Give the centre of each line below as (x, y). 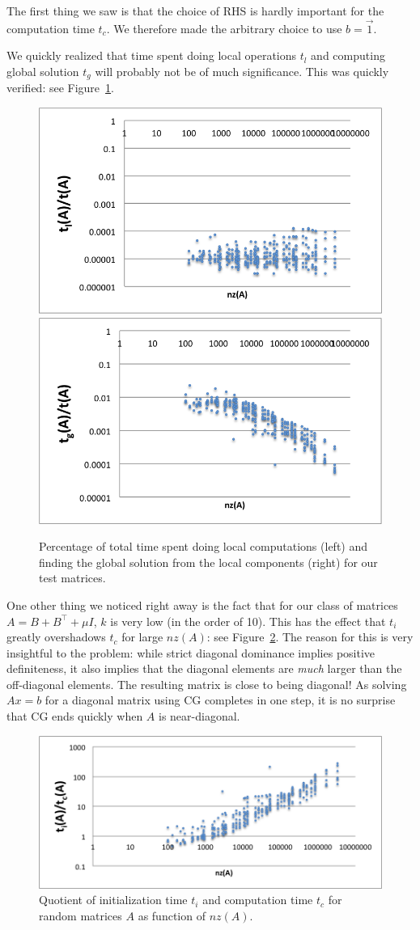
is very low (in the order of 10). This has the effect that (248, 621)
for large (142, 637)
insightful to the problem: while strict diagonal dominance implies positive (191, 652)
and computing (348, 55)
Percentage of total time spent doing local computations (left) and (203, 546)
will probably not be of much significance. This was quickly (242, 71)
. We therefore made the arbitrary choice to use (224, 28)
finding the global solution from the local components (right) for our (208, 562)
